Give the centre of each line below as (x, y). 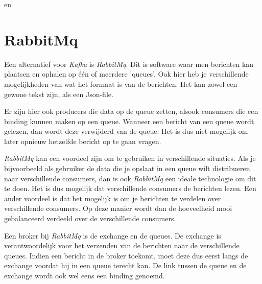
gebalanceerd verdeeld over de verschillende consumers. (90, 218)
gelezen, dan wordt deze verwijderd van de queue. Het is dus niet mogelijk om (126, 131)
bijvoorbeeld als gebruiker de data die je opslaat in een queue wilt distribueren (127, 168)
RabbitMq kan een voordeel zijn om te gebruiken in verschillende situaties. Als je (130, 158)
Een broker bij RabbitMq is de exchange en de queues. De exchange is (113, 235)
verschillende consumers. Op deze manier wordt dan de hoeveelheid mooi (118, 208)
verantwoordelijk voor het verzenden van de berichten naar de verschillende (122, 245)
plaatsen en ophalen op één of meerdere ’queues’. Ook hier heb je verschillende (126, 74)
